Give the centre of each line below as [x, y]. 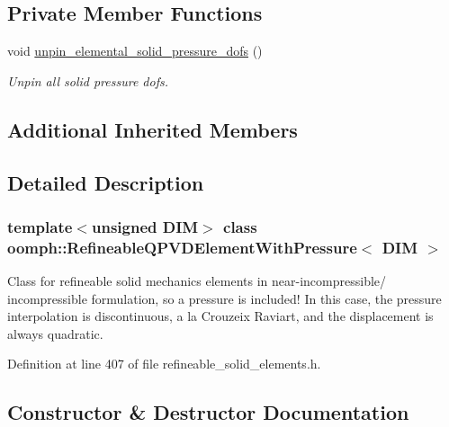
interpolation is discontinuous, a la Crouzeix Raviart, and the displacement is [220, 316]
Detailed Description [106, 182]
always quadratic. [55, 333]
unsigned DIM [145, 226]
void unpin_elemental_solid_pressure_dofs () [135, 51]
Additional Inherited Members [153, 129]
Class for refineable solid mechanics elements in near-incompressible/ [197, 281]
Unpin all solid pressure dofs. [88, 80]
